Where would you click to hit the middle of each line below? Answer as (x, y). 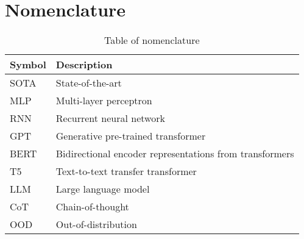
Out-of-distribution (96, 224)
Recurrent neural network (110, 118)
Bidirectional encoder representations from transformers (175, 154)
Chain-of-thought (92, 207)
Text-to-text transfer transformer (126, 171)
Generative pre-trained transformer (131, 136)
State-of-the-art (89, 83)
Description (84, 65)
